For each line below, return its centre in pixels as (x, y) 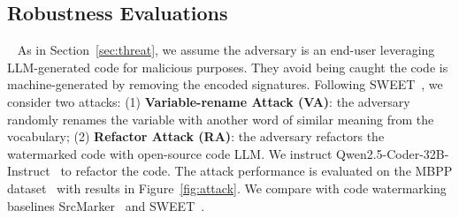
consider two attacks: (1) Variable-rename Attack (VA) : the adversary (209, 101)
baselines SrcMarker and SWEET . (106, 205)
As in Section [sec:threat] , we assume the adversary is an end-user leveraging (226, 50)
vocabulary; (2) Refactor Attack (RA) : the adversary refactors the (196, 136)
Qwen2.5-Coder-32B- (393, 153)
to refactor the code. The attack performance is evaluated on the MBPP (256, 171)
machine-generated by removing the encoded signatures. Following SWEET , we (225, 84)
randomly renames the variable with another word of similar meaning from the (221, 119)
